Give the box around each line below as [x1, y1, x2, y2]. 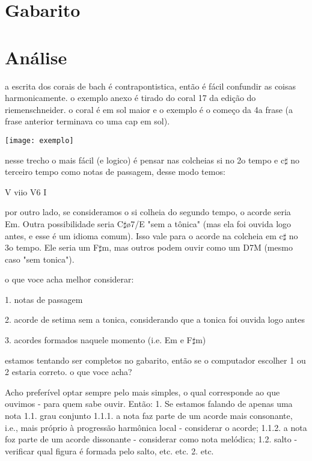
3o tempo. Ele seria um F [5, 241, 99, 254]
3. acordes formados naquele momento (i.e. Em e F [5, 334, 192, 346]
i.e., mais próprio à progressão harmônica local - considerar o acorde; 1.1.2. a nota [5, 421, 307, 433]
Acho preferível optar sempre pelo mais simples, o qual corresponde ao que [5, 385, 280, 398]
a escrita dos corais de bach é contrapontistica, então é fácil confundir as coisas [5, 79, 296, 92]
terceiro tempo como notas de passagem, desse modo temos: [5, 165, 225, 178]
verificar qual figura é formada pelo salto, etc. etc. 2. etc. [5, 444, 214, 457]
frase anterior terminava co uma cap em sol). [5, 115, 170, 127]
